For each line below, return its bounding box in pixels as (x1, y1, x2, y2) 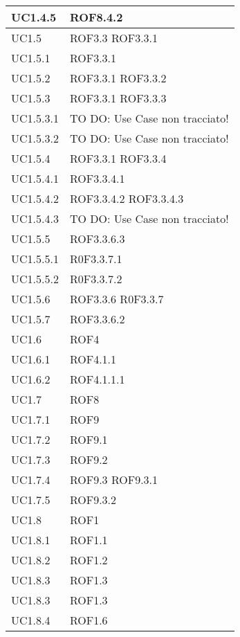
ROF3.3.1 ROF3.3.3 (69, 90, 167, 106)
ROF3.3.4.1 (69, 170, 125, 186)
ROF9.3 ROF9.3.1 (69, 472, 158, 487)
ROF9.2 (69, 451, 108, 467)
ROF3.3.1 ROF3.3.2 (69, 70, 167, 86)
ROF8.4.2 (69, 9, 123, 25)
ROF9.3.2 (69, 492, 117, 508)
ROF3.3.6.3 (69, 231, 125, 246)
